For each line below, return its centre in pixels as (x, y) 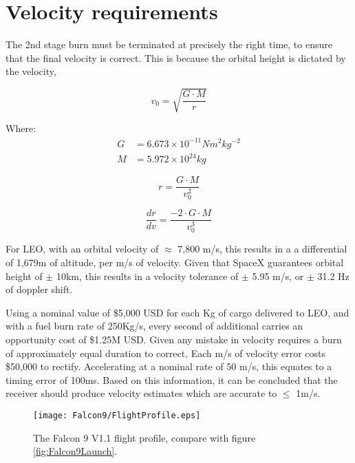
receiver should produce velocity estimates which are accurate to (141, 393)
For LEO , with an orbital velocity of (82, 249)
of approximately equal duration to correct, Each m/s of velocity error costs (166, 353)
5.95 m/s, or (278, 276)
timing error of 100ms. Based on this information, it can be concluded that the (172, 379)
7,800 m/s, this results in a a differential (262, 249)
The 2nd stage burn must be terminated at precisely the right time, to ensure (169, 44)
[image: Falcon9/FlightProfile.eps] (117, 415)
